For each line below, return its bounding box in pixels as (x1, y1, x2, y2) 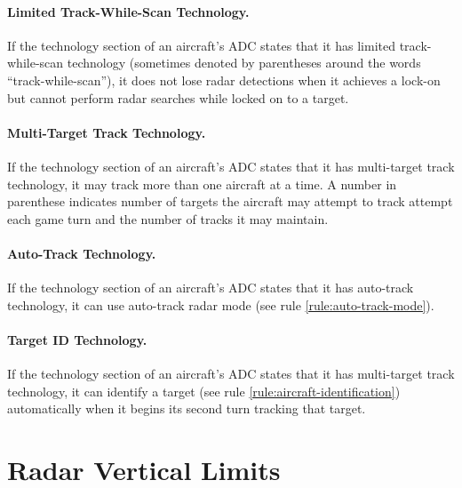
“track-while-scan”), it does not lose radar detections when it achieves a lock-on (7, 70, 441, 89)
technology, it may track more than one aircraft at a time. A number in (7, 174, 397, 193)
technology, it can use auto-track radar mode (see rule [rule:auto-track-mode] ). (7, 295, 434, 314)
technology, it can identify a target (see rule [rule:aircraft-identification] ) (7, 381, 401, 400)
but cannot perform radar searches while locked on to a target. (7, 88, 349, 107)
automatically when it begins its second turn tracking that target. (7, 399, 366, 418)
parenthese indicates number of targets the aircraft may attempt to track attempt (7, 192, 453, 211)
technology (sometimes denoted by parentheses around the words (67, 53, 421, 72)
